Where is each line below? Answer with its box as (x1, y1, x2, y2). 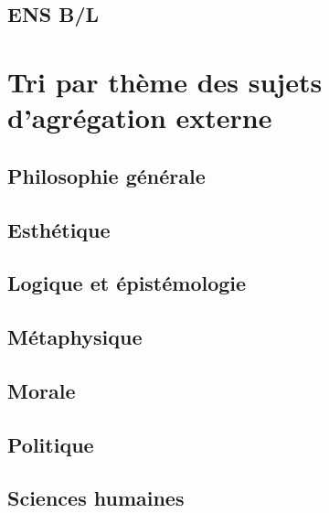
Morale (7, 376, 76, 404)
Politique (7, 430, 94, 458)
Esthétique (7, 215, 111, 243)
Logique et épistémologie (7, 269, 247, 297)
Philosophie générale (7, 161, 206, 189)
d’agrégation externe (7, 99, 272, 136)
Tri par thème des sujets (7, 62, 323, 100)
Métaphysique (7, 323, 143, 351)
